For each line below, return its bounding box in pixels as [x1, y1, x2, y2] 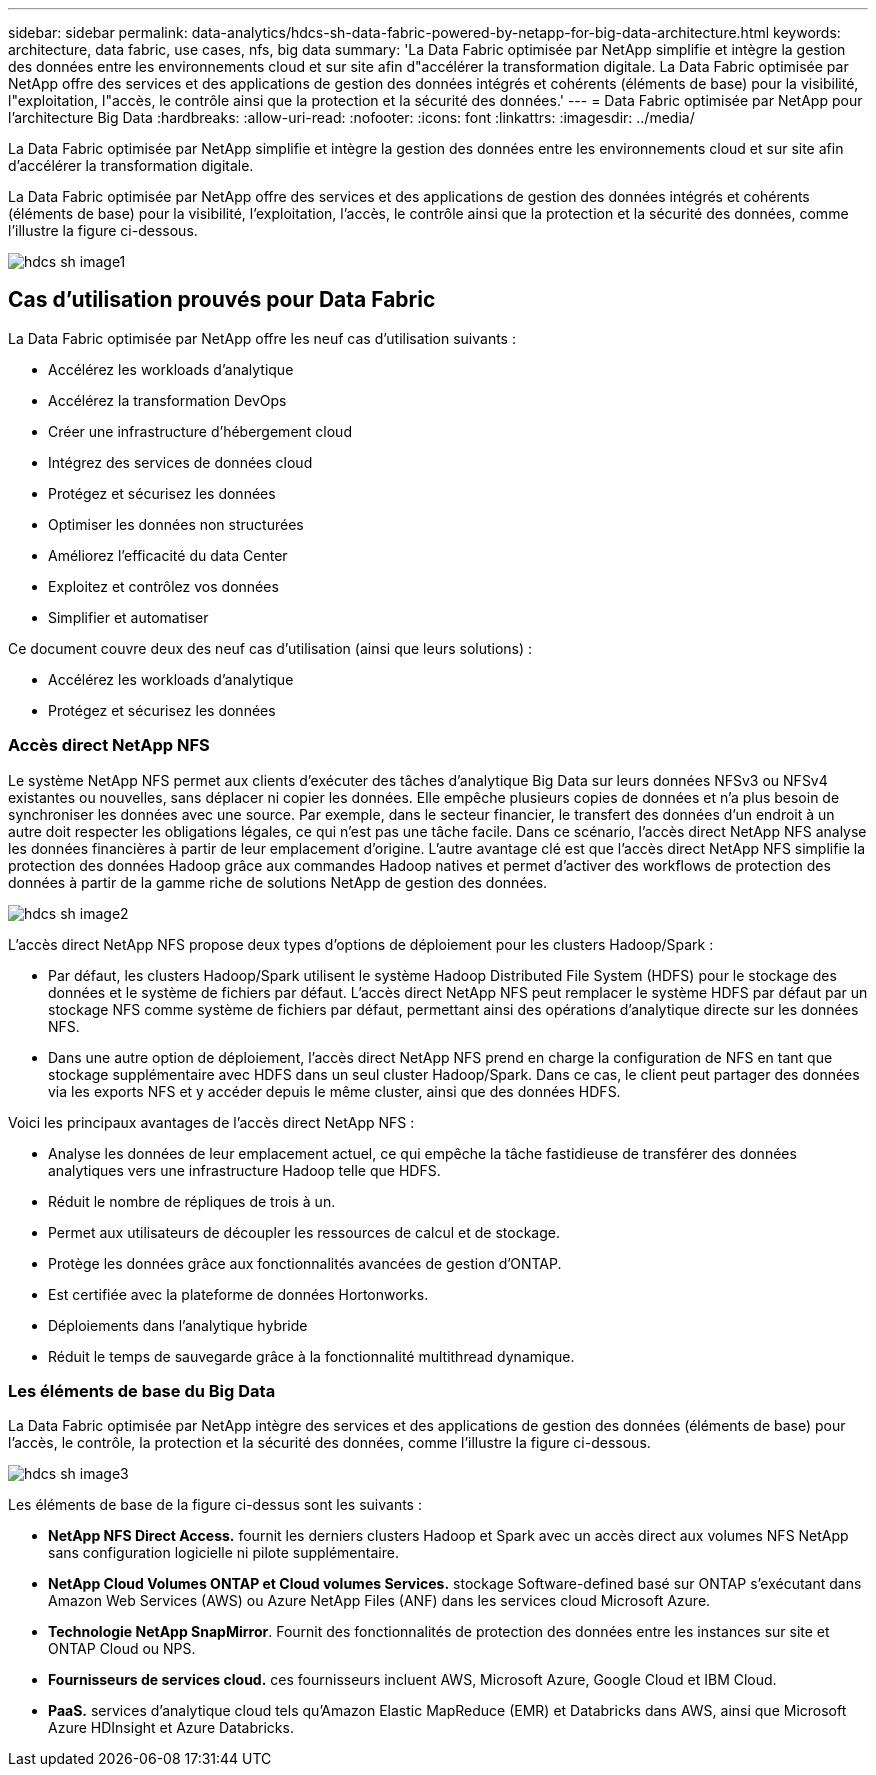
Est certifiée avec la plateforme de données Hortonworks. [48, 1285, 429, 1303]
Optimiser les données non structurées [48, 515, 304, 533]
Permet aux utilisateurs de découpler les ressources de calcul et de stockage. [48, 1223, 560, 1241]
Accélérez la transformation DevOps [48, 391, 287, 409]
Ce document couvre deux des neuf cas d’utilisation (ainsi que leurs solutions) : [8, 639, 533, 657]
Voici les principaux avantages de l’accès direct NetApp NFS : [8, 1113, 415, 1131]
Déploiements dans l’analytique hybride [48, 1316, 308, 1334]
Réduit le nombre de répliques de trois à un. [48, 1192, 336, 1210]
